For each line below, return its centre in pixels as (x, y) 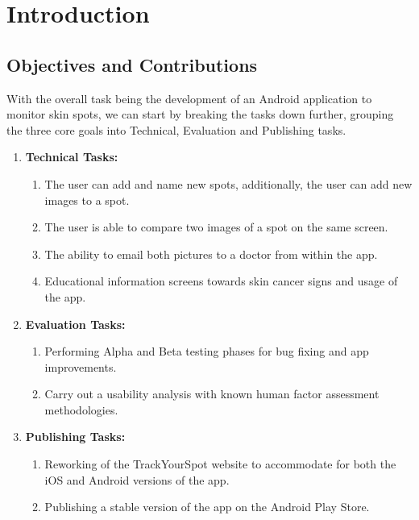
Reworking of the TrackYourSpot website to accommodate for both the (220, 464)
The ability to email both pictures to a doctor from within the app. (211, 254)
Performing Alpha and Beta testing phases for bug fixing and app (207, 351)
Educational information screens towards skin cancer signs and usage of (221, 281)
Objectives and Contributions (132, 64)
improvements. (81, 366)
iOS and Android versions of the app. (137, 479)
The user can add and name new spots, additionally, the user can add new (228, 183)
